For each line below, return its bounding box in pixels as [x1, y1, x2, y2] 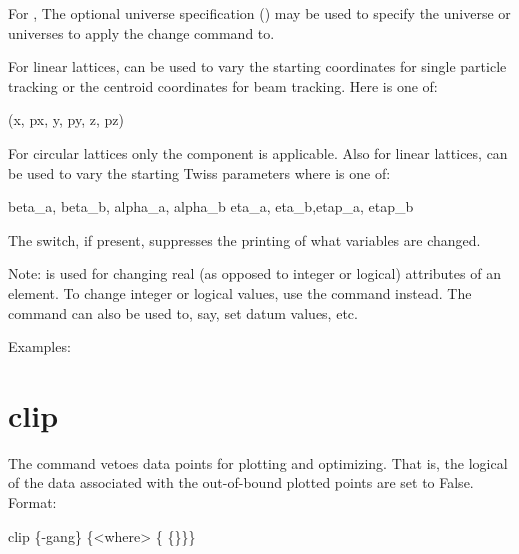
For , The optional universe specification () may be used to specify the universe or [8, 3, 511, 23]
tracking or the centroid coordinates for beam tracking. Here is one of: [8, 75, 438, 96]
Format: [8, 492, 57, 513]
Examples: [8, 336, 71, 357]
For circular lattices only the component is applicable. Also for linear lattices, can [8, 142, 508, 163]
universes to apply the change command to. [8, 22, 275, 43]
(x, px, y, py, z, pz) [8, 109, 124, 130]
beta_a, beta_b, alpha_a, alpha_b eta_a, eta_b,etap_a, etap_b [8, 196, 414, 217]
